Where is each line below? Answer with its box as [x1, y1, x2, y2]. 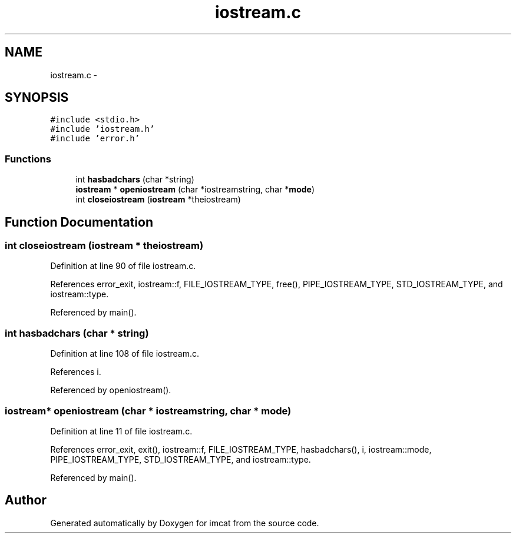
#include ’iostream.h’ [50, 124, 155, 134]
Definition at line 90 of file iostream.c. [50, 261, 196, 271]
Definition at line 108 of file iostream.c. [50, 348, 199, 359]
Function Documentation [5, 214, 153, 230]
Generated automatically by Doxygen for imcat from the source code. [50, 517, 319, 528]
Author [5, 493, 47, 508]
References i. [50, 367, 101, 377]
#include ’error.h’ [50, 134, 140, 144]
